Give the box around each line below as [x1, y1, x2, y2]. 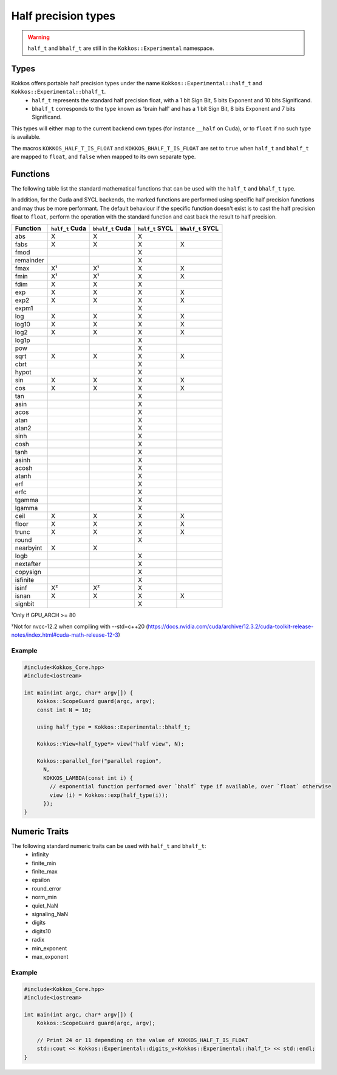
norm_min [32, 894, 57, 901]
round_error [32, 884, 62, 892]
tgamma [15, 496, 39, 505]
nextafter [15, 560, 41, 569]
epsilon [32, 877, 50, 884]
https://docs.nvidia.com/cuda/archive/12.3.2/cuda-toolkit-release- [148, 623, 314, 630]
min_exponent [32, 944, 67, 952]
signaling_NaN [32, 911, 68, 918]
